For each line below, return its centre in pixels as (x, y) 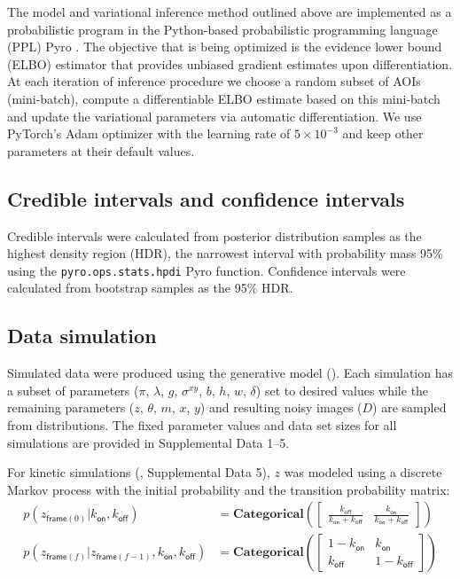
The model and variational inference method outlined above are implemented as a (230, 12)
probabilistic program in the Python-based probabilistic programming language (222, 29)
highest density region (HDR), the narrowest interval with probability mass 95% (225, 253)
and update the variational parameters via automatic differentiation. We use (214, 116)
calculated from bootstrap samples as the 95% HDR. (150, 288)
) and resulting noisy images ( (281, 407)
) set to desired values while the (342, 390)
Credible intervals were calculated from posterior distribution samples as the (214, 235)
